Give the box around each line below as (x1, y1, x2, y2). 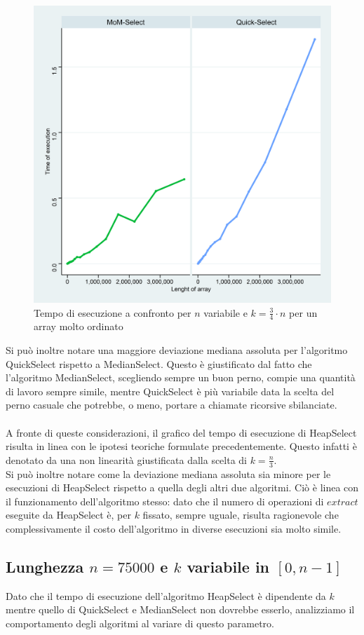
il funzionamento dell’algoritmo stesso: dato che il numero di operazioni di (6, 493, 324, 508)
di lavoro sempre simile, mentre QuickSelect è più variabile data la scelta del (6, 383, 335, 398)
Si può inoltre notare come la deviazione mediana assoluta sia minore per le (6, 466, 331, 481)
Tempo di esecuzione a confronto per (34, 305, 191, 320)
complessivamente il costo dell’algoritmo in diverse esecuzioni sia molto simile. (6, 521, 342, 535)
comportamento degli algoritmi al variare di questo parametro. (6, 615, 274, 630)
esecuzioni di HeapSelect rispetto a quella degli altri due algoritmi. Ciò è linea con (6, 480, 359, 495)
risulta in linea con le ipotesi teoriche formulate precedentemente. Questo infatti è (6, 439, 357, 453)
